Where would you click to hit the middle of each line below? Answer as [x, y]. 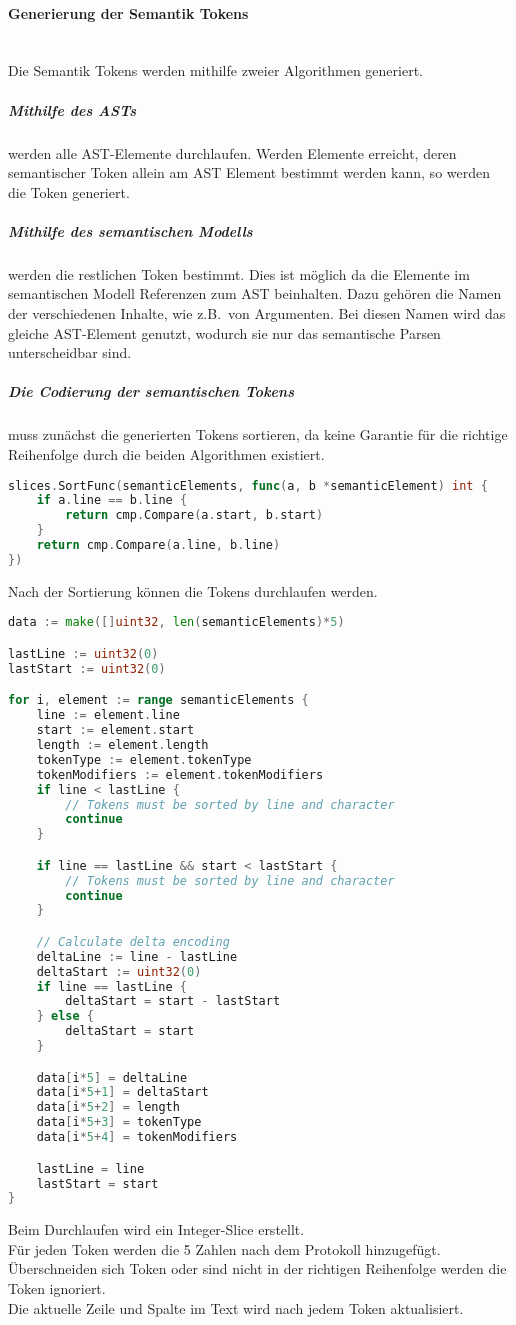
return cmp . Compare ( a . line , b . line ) [158, 545]
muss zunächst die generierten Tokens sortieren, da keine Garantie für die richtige [258, 434]
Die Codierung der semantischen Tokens [151, 391]
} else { [65, 1016]
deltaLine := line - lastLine [137, 956]
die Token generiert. [69, 191]
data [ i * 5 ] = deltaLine [112, 1077]
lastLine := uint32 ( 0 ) [83, 653]
